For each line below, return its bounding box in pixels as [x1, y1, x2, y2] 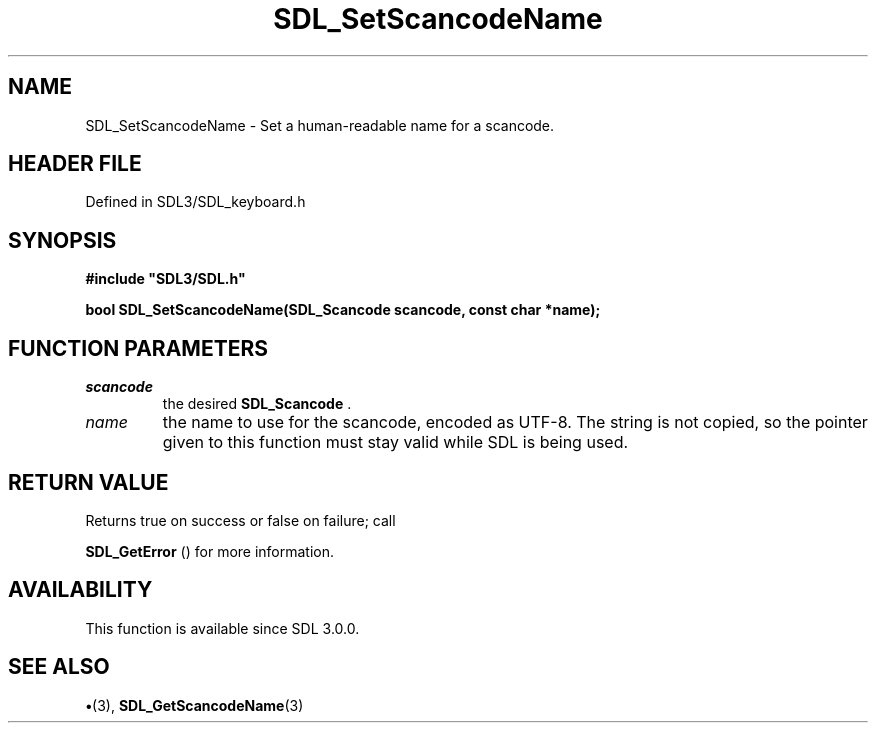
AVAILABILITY [8, 577, 153, 603]
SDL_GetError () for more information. [85, 542, 335, 560]
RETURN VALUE [8, 469, 169, 495]
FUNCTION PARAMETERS [8, 335, 268, 361]
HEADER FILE [8, 151, 142, 177]
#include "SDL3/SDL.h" [85, 270, 246, 288]
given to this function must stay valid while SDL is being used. [162, 432, 629, 453]
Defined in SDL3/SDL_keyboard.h [85, 193, 306, 211]
